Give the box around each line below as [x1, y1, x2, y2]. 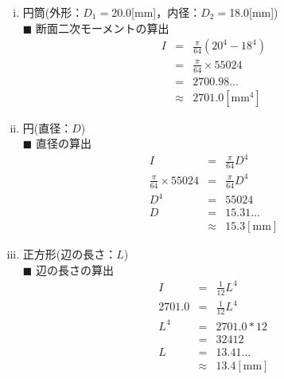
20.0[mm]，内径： [111, 4, 201, 20]
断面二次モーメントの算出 [36, 19, 169, 36]
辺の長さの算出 [36, 261, 115, 278]
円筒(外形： [22, 4, 84, 20]
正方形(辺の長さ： [22, 246, 117, 263]
